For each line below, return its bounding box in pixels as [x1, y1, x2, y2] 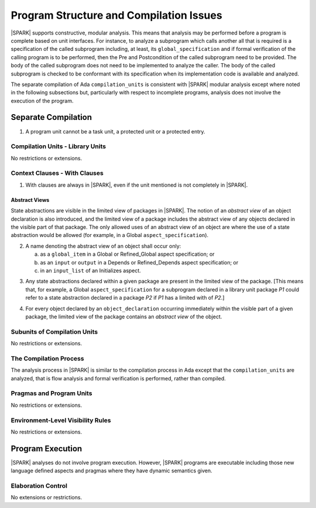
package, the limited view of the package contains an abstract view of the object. [25, 313, 222, 320]
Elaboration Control [11, 482, 67, 490]
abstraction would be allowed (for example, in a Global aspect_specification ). [11, 232, 209, 239]
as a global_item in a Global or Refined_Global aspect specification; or [40, 250, 215, 258]
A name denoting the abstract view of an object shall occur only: [25, 242, 181, 249]
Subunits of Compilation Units [11, 328, 98, 336]
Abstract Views [11, 196, 50, 203]
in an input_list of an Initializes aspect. [40, 267, 142, 274]
